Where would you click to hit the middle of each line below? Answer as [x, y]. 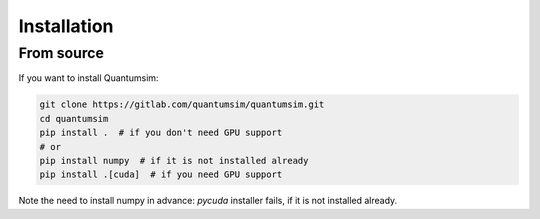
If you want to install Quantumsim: [88, 78]
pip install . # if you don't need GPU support [161, 133]
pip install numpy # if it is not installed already [174, 160]
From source [61, 53]
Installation [66, 26]
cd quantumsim [74, 118]
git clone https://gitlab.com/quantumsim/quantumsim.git [182, 104]
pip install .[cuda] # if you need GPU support [161, 174]
